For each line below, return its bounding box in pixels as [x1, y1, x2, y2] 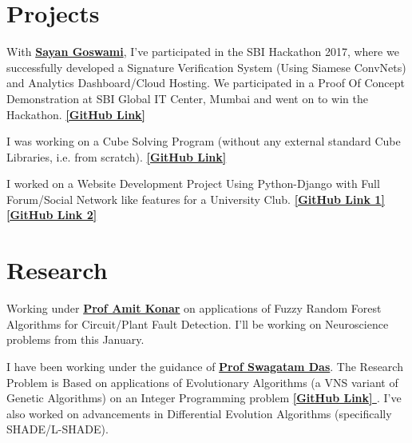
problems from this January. [6, 331, 145, 348]
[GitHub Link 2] [6, 206, 97, 223]
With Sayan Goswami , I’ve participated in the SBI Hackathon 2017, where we [6, 43, 399, 60]
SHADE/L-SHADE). [6, 421, 109, 437]
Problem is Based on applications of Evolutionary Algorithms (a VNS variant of [6, 373, 398, 390]
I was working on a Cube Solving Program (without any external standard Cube [6, 133, 401, 150]
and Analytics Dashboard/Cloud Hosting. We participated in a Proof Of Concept [6, 74, 405, 91]
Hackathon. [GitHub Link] [6, 106, 146, 122]
